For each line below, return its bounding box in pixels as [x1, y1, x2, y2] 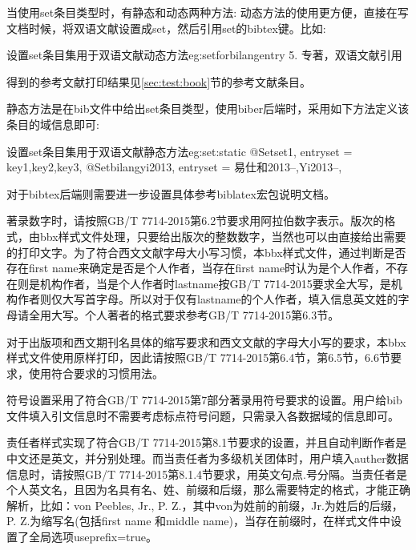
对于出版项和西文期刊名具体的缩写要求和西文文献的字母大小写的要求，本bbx [6, 333, 406, 350]
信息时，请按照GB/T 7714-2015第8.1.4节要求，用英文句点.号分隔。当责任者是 [6, 465, 408, 482]
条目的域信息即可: [6, 115, 99, 132]
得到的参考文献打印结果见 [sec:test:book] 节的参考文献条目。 [6, 73, 312, 90]
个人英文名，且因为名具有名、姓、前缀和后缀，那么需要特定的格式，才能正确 [6, 481, 410, 498]
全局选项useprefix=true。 [28, 528, 158, 545]
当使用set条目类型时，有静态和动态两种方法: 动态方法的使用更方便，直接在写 [6, 4, 409, 20]
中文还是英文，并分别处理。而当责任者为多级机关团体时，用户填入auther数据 [6, 450, 409, 467]
